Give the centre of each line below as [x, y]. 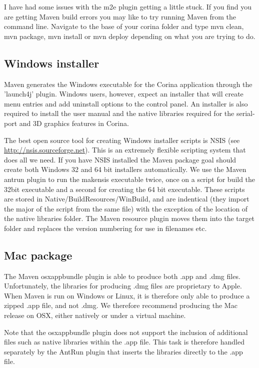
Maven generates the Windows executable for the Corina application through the [128, 84]
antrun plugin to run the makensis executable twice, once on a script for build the [130, 179]
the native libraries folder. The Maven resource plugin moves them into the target [129, 218]
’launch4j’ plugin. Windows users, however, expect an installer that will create [124, 94]
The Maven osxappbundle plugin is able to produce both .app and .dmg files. [122, 276]
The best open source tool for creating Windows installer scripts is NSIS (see [122, 140]
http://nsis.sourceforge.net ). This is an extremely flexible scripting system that [125, 150]
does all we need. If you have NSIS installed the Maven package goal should [120, 159]
